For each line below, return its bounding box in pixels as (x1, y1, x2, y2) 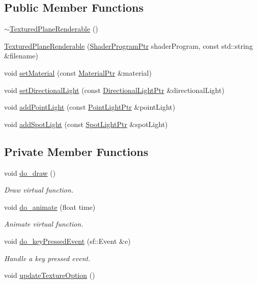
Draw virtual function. (4, 184, 74, 195)
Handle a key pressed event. (4, 253, 91, 263)
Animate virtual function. (4, 218, 83, 229)
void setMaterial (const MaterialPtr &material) (4, 67, 152, 78)
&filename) (4, 50, 38, 61)
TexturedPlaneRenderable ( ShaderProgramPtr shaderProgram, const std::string (4, 40, 253, 51)
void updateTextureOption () (4, 270, 95, 280)
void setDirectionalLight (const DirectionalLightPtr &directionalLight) (4, 84, 224, 95)
